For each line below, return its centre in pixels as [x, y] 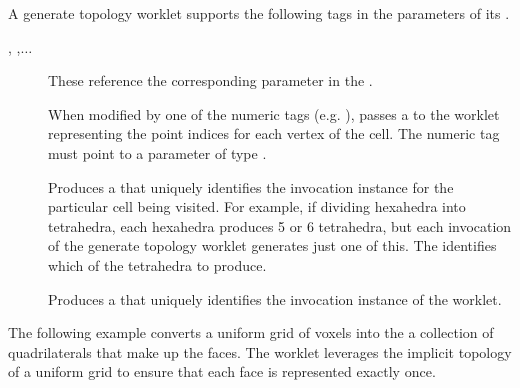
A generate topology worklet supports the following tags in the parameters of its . [259, 13]
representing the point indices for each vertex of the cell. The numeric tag [274, 133]
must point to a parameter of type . [157, 152]
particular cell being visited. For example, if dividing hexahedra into [257, 206]
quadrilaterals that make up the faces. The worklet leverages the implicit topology [260, 351]
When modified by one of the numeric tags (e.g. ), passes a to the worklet [274, 113]
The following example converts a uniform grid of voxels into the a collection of [251, 332]
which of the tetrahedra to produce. [157, 264]
